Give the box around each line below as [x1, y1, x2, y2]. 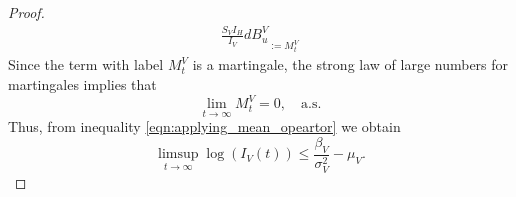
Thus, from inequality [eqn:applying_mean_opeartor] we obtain [8, 116, 401, 137]
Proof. [8, 2, 45, 22]
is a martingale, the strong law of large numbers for [192, 54, 509, 75]
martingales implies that [8, 73, 157, 94]
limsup [158, 147, 199, 162]
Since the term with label [8, 54, 164, 75]
